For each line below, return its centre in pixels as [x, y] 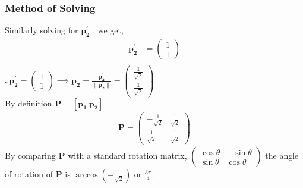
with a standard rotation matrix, [127, 156]
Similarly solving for [42, 30]
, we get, [108, 30]
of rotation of [29, 174]
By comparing [30, 156]
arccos [87, 175]
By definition [29, 103]
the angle [282, 156]
